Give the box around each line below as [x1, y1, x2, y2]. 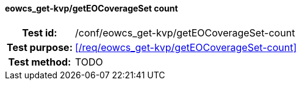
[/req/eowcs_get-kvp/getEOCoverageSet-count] [74, 41, 297, 53]
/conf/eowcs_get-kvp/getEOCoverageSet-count [74, 26, 295, 39]
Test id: [22, 26, 57, 39]
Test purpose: [7, 41, 73, 53]
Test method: [8, 55, 71, 68]
